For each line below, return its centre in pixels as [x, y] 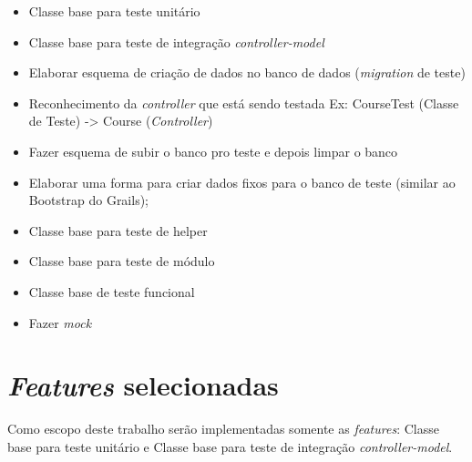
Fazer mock [60, 322]
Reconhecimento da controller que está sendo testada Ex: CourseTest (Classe [244, 103]
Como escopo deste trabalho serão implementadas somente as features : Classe [223, 429]
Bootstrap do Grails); [89, 200]
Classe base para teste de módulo [122, 261]
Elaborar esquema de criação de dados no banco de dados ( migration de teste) [247, 72]
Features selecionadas [143, 385]
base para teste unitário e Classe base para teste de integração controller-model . [230, 446]
